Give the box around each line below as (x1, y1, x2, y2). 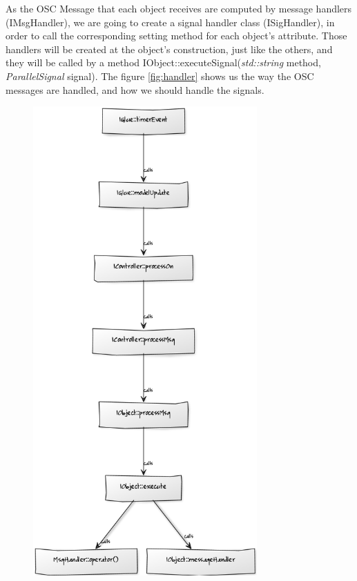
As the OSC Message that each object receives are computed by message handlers (6, 1, 352, 15)
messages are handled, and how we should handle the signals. (6, 82, 264, 97)
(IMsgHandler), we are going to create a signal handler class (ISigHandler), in (6, 14, 335, 29)
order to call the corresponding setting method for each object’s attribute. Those (6, 28, 347, 43)
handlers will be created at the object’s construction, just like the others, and (6, 41, 333, 56)
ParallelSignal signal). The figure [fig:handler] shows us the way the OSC (6, 68, 314, 83)
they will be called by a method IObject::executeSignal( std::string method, (6, 55, 321, 70)
